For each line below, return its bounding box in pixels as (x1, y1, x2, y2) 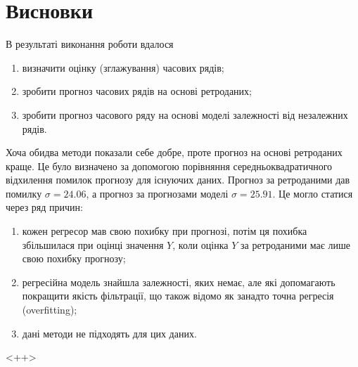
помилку (6, 186, 42, 200)
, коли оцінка (172, 237, 229, 252)
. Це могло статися (272, 186, 353, 200)
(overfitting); (22, 302, 77, 317)
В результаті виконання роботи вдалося (6, 37, 174, 51)
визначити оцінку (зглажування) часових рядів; (22, 60, 224, 75)
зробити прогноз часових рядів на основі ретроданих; (22, 84, 252, 98)
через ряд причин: (6, 200, 83, 214)
